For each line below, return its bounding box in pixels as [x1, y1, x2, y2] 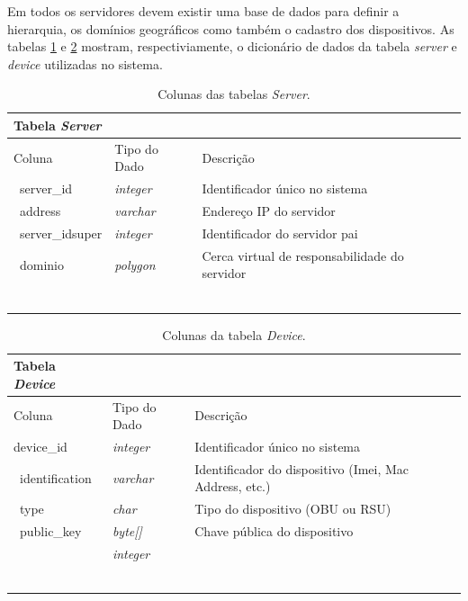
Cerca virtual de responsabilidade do [202, 246, 404, 265]
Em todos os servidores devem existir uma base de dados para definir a [7, 2, 400, 20]
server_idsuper [19, 223, 103, 242]
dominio [19, 255, 65, 274]
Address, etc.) [194, 477, 271, 496]
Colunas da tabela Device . [162, 325, 306, 344]
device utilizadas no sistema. [7, 54, 163, 73]
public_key [19, 522, 82, 541]
